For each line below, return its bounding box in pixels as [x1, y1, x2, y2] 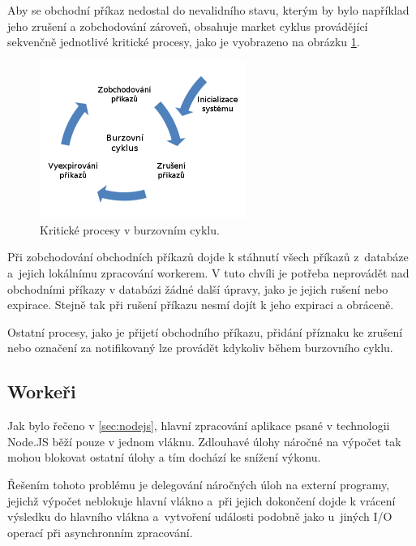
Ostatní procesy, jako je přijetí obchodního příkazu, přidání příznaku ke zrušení [7, 323, 403, 340]
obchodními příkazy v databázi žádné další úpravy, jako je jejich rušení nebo [7, 280, 388, 297]
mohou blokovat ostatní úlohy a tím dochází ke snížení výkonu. [7, 449, 321, 466]
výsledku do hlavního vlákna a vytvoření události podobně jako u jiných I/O [7, 508, 392, 525]
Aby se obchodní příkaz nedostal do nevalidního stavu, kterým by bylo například [7, 2, 410, 18]
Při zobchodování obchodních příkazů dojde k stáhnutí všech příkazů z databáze [7, 248, 409, 265]
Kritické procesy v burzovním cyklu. [40, 221, 220, 238]
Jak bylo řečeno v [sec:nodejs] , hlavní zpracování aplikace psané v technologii [7, 417, 390, 434]
